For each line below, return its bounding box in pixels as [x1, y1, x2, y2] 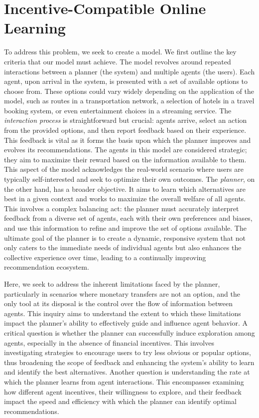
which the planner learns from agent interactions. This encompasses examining [4, 376, 244, 387]
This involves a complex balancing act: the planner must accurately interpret [4, 203, 239, 213]
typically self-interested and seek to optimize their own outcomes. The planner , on [4, 174, 255, 184]
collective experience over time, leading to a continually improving [4, 252, 206, 262]
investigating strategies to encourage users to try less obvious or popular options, [4, 347, 251, 358]
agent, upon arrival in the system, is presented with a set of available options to [4, 76, 248, 86]
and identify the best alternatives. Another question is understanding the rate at [4, 367, 250, 377]
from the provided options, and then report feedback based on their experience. [4, 125, 247, 135]
